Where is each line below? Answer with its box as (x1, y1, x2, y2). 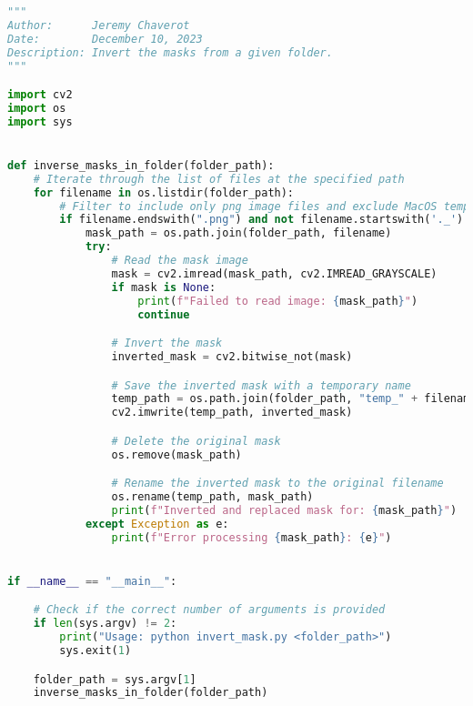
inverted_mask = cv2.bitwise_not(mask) (111, 350, 353, 363)
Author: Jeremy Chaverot (7, 18, 190, 32)
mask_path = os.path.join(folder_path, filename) (85, 227, 392, 240)
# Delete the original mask (111, 434, 281, 448)
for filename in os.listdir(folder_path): (33, 186, 295, 199)
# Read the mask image (111, 254, 248, 267)
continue (137, 308, 190, 321)
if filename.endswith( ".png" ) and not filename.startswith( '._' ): (59, 213, 470, 227)
